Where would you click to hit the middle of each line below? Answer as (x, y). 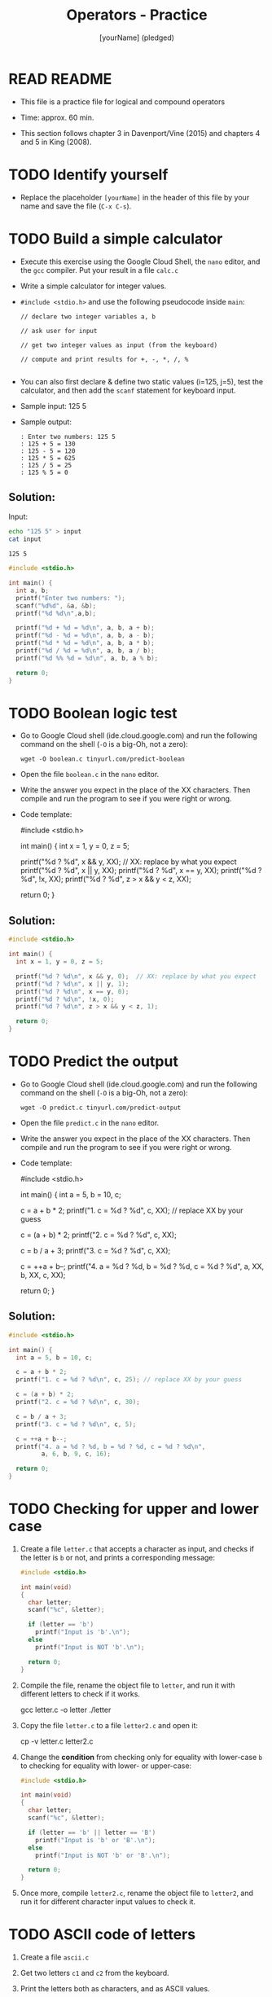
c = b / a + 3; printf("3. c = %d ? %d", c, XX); (95, 1250)
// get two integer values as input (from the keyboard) (119, 345)
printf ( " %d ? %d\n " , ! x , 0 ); (65, 999)
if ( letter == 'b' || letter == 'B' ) (92, 1832)
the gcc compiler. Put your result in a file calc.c (99, 270)
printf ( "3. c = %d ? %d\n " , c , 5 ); (76, 1424)
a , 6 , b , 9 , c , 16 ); (76, 1454)
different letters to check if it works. (80, 1694)
